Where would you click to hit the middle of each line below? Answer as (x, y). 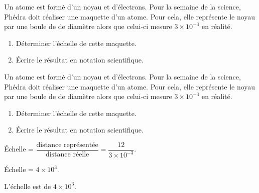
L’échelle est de (28, 186)
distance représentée (67, 145)
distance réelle (67, 154)
